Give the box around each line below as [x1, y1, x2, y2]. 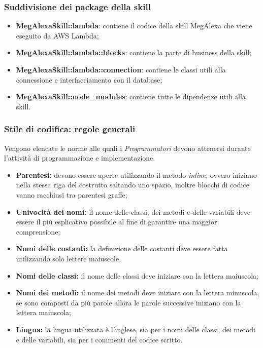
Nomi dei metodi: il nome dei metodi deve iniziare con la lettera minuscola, [16, 287, 259, 298]
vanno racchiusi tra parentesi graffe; [16, 189, 127, 200]
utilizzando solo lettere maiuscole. [16, 253, 121, 263]
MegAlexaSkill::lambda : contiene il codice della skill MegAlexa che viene [16, 20, 252, 31]
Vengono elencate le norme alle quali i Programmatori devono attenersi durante [4, 142, 251, 153]
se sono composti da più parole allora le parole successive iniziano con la [16, 297, 241, 307]
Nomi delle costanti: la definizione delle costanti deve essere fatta [16, 243, 228, 254]
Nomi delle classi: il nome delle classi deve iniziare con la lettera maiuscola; [16, 270, 258, 281]
